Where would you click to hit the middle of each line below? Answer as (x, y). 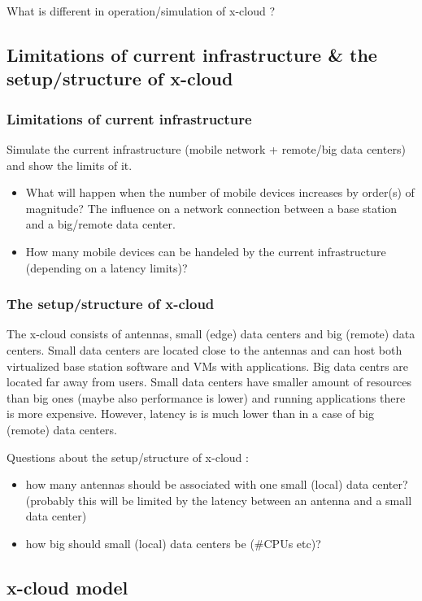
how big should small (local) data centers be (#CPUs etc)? (173, 543)
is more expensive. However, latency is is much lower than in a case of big (190, 414)
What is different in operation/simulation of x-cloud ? (141, 11)
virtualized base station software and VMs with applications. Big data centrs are (207, 366)
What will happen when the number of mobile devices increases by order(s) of (220, 192)
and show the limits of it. (70, 165)
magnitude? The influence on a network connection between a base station (211, 208)
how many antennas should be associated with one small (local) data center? (217, 484)
